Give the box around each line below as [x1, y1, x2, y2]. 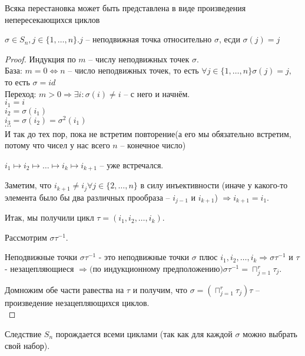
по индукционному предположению [92, 262, 220, 275]
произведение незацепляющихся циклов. [5, 296, 150, 308]
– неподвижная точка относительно [85, 33, 212, 45]
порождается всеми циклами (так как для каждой [55, 327, 233, 340]
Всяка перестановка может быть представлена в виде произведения [5, 2, 246, 14]
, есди [219, 33, 240, 45]
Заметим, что [5, 179, 52, 191]
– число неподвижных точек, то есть [68, 64, 199, 76]
